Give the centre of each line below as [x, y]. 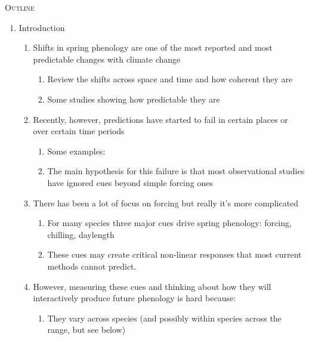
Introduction [42, 27]
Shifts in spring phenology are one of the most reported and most [153, 47]
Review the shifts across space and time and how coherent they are [170, 79]
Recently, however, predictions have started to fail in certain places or [160, 119]
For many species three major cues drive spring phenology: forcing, [169, 223]
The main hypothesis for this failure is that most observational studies [176, 171]
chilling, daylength [81, 234]
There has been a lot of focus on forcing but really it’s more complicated [166, 203]
